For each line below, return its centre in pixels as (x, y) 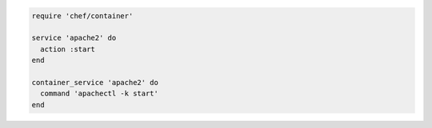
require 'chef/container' (82, 16)
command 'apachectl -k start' (100, 94)
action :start (68, 49)
